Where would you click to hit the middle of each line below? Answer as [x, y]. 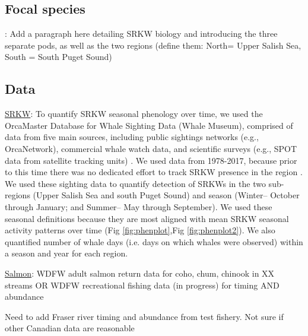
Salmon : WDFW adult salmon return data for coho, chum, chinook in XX [140, 273]
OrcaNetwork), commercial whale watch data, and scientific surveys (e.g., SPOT [151, 148]
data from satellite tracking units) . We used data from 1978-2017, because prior [151, 160]
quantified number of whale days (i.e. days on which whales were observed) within [154, 241]
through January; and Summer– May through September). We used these [139, 206]
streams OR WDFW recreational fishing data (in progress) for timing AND [142, 285]
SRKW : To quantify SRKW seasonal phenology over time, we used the [134, 114]
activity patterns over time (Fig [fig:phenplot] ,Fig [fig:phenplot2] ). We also [140, 230]
